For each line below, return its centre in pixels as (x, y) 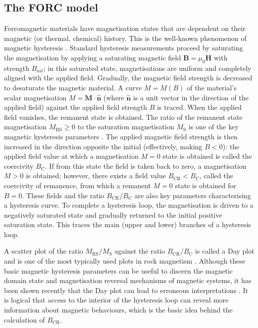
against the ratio (140, 251)
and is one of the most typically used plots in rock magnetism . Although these (125, 261)
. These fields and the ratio (63, 195)
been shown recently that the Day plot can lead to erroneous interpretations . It (126, 290)
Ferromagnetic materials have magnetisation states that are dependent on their (125, 28)
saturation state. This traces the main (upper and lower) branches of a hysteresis (128, 224)
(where (114, 97)
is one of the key (214, 127)
